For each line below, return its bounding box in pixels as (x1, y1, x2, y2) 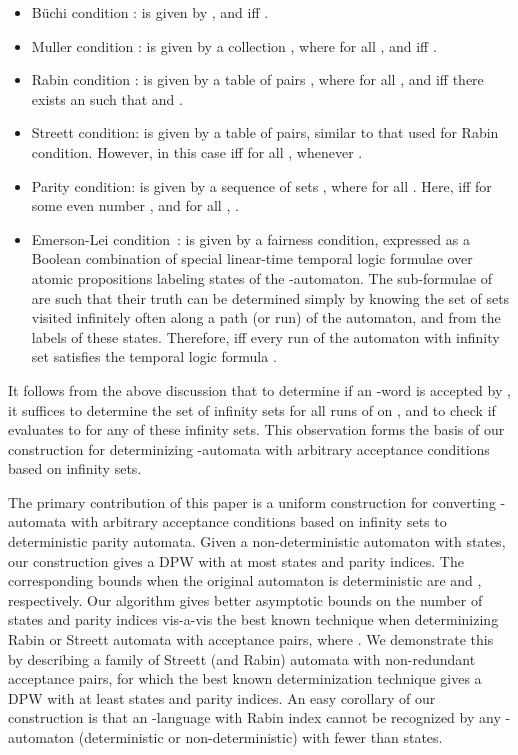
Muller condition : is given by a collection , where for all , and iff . (31, 35, 437, 56)
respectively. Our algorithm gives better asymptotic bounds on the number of (8, 589, 483, 610)
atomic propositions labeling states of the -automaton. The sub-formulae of (31, 267, 492, 288)
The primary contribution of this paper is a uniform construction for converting (8, 491, 496, 512)
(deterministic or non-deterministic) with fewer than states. (78, 727, 443, 747)
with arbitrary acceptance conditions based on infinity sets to (70, 511, 447, 532)
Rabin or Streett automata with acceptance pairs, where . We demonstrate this (8, 629, 494, 650)
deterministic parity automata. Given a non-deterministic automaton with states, (8, 531, 506, 552)
